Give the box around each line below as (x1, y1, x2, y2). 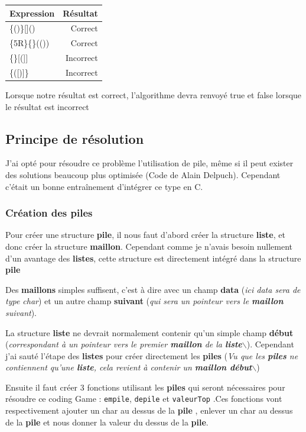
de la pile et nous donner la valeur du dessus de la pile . (5, 415, 209, 428)
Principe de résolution (5, 129, 144, 147)
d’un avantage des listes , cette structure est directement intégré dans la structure (5, 252, 301, 264)
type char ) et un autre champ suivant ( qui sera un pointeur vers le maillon (5, 295, 284, 307)
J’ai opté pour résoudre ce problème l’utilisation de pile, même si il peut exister (5, 157, 294, 169)
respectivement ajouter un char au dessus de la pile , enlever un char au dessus (5, 404, 293, 417)
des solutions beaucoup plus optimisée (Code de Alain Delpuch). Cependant (5, 168, 281, 180)
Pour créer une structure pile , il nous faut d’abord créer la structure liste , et (5, 228, 285, 241)
